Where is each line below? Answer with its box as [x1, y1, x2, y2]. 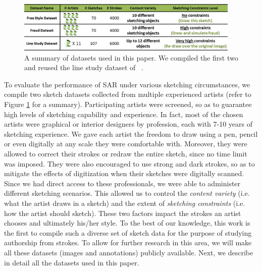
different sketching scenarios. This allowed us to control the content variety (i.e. [4, 188, 250, 198]
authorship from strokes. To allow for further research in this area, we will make [4, 237, 252, 248]
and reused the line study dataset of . [24, 62, 143, 73]
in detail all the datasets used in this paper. [4, 257, 139, 267]
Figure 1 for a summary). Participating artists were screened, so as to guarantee [4, 99, 252, 109]
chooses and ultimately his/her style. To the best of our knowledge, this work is [4, 218, 250, 228]
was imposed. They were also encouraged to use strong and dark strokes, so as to [4, 158, 255, 169]
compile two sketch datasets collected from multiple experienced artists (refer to [4, 89, 251, 99]
